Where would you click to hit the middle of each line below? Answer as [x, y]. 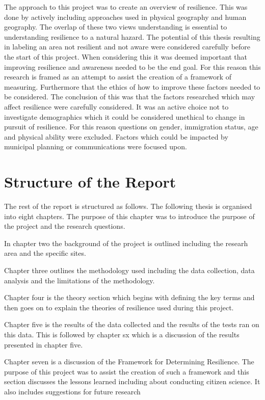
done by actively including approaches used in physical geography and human [125, 17]
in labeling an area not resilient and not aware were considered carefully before [127, 47]
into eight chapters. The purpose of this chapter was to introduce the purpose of [129, 216]
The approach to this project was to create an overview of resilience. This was [126, 7]
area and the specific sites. [45, 253]
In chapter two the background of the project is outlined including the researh [126, 243]
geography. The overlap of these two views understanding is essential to [116, 27]
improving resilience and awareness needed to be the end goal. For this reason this [132, 66]
